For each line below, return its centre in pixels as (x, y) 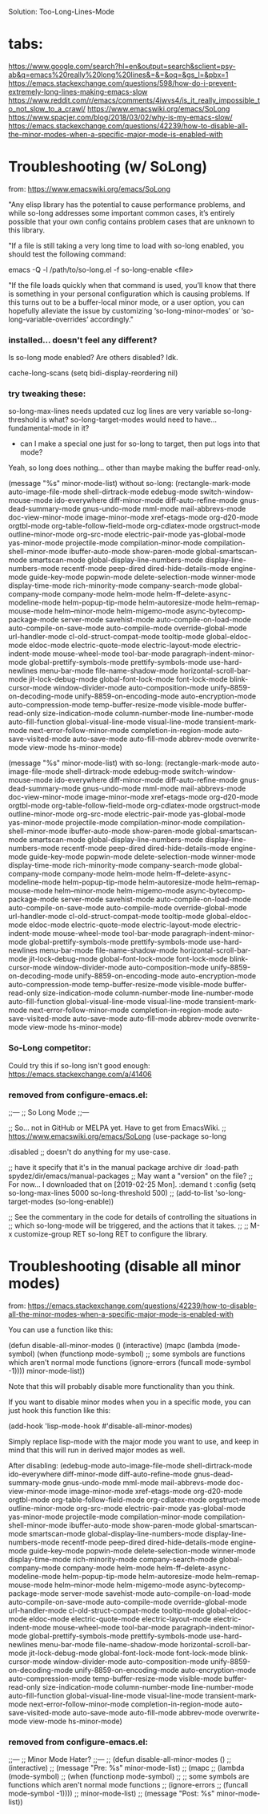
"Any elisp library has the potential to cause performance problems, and (127, 204)
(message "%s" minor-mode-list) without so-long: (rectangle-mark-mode (129, 484)
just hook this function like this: (60, 1410)
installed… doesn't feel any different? (83, 340)
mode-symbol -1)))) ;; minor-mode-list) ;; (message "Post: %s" (112, 1794)
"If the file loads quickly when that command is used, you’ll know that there (132, 285)
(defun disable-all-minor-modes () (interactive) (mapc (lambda (111, 1345)
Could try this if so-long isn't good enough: (79, 1065)
